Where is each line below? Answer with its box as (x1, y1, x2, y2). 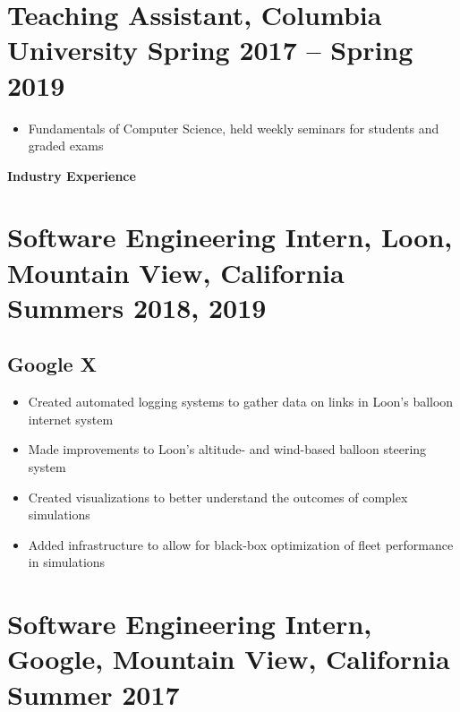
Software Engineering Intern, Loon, (7, 219, 453, 255)
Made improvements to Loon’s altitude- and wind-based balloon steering (28, 440, 427, 459)
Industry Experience (7, 166, 136, 184)
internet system (28, 409, 114, 428)
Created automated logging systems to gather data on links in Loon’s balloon (28, 392, 454, 411)
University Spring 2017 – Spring (7, 31, 413, 68)
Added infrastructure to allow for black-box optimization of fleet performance (28, 535, 454, 553)
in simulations (28, 553, 106, 571)
